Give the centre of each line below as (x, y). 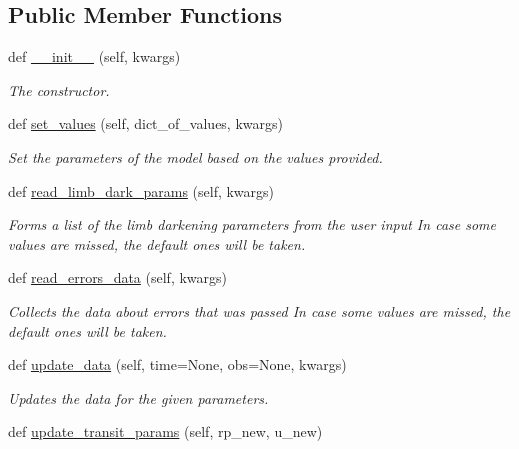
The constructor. (59, 89)
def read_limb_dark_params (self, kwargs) (141, 190)
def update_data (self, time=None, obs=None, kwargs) (177, 364)
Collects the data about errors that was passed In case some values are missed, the (259, 310)
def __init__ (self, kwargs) (94, 56)
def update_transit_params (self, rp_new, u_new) (165, 431)
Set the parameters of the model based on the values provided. (195, 156)
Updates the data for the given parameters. (138, 397)
